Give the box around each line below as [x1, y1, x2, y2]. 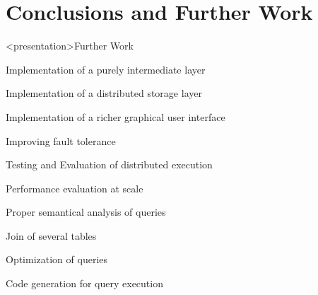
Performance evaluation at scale [6, 180, 143, 195]
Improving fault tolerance [6, 133, 116, 148]
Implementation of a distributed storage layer [6, 86, 202, 100]
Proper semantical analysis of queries [6, 204, 166, 219]
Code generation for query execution [6, 276, 163, 291]
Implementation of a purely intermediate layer [6, 62, 206, 76]
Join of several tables [6, 228, 97, 243]
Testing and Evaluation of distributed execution [6, 157, 213, 172]
